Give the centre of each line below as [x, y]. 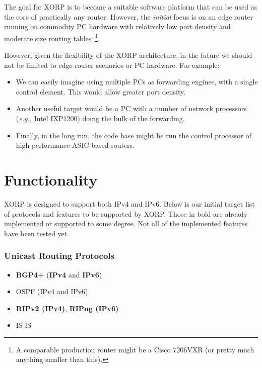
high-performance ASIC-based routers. [75, 145]
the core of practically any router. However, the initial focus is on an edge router [129, 16]
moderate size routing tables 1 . [52, 37]
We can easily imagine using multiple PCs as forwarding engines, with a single [137, 82]
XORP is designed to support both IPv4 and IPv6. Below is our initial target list [129, 203]
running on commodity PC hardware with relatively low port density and [117, 26]
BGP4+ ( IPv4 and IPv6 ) [59, 274]
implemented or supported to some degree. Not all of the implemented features [126, 223]
